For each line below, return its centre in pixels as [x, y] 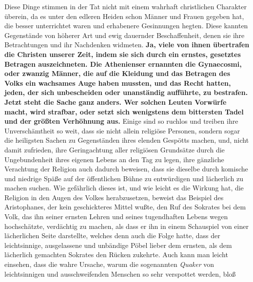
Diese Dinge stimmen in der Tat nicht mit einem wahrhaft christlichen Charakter [126, 6]
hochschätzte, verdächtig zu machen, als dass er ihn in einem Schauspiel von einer [126, 226]
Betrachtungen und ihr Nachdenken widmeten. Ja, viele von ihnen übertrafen [127, 45]
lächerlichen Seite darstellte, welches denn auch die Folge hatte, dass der [112, 235]
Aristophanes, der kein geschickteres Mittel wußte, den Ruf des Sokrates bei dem [125, 207]
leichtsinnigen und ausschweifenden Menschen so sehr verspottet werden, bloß [120, 273]
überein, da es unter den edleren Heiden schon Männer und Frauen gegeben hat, [124, 16]
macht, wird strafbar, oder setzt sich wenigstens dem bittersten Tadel [124, 111]
